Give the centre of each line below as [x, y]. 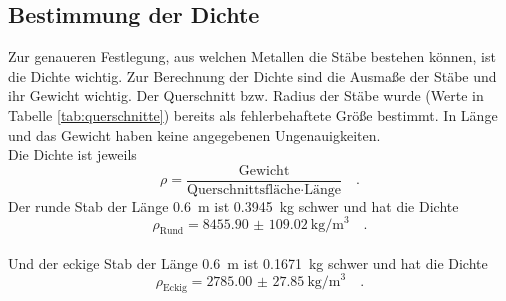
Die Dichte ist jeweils [72, 154]
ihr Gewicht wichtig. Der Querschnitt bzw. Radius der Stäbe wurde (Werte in [246, 95]
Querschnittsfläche [243, 189]
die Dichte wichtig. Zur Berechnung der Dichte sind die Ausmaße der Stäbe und [252, 75]
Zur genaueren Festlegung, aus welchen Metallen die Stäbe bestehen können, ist [252, 56]
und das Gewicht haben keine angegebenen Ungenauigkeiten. [194, 134]
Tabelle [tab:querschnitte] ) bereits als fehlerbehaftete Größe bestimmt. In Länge [253, 114]
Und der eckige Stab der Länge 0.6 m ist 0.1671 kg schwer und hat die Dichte [248, 262]
